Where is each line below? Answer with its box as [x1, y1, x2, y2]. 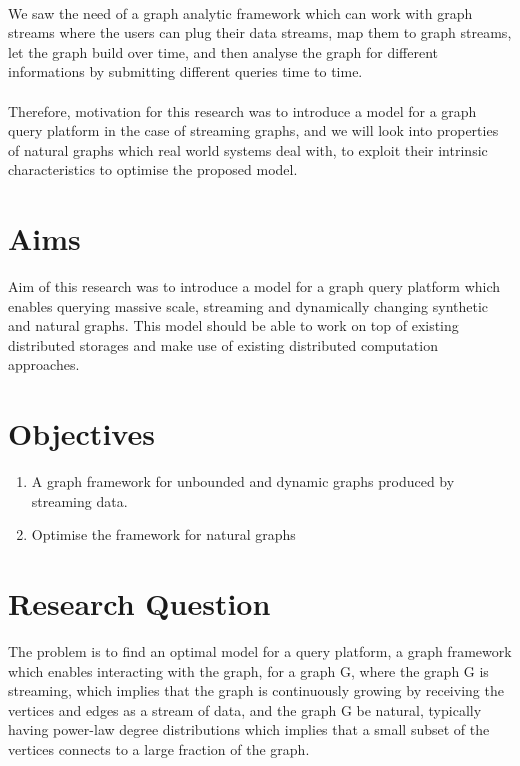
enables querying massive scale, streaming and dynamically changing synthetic [8, 295, 489, 316]
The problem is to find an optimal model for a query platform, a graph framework [8, 641, 512, 662]
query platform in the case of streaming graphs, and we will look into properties [8, 120, 499, 141]
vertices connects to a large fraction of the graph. [8, 739, 310, 760]
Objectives [8, 413, 155, 454]
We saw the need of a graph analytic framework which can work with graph [8, 2, 473, 23]
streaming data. [31, 490, 128, 511]
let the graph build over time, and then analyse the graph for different [8, 41, 439, 62]
